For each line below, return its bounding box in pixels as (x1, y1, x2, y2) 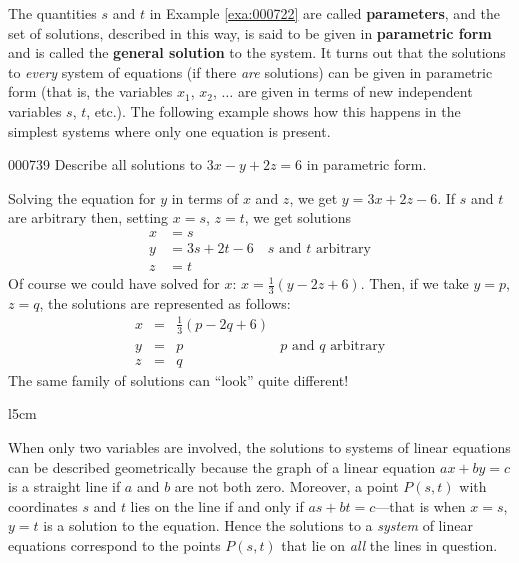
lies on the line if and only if (130, 495, 304, 516)
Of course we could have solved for (8, 273, 220, 294)
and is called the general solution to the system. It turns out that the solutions (8, 42, 506, 63)
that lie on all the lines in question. (281, 535, 498, 556)
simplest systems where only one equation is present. (8, 120, 331, 141)
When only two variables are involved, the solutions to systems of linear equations (8, 437, 511, 458)
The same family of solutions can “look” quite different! (8, 369, 349, 390)
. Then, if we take (360, 273, 469, 294)
